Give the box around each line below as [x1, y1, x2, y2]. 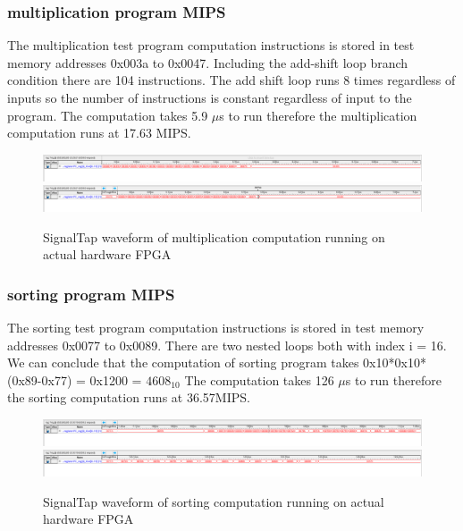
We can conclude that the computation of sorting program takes [7, 353, 359, 372]
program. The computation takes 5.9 [7, 105, 208, 124]
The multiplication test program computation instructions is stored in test [7, 36, 415, 55]
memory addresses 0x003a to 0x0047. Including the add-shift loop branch [7, 53, 408, 72]
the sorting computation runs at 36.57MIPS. [7, 388, 250, 407]
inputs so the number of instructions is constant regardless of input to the [7, 88, 412, 106]
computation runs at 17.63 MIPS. [7, 123, 191, 142]
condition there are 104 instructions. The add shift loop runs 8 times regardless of [7, 71, 456, 89]
